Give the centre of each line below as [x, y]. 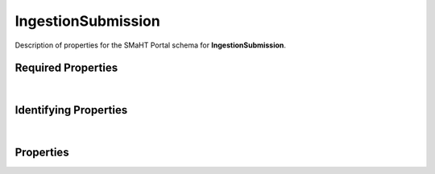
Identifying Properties [71, 110]
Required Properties [66, 68]
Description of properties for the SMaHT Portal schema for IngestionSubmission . [150, 45]
